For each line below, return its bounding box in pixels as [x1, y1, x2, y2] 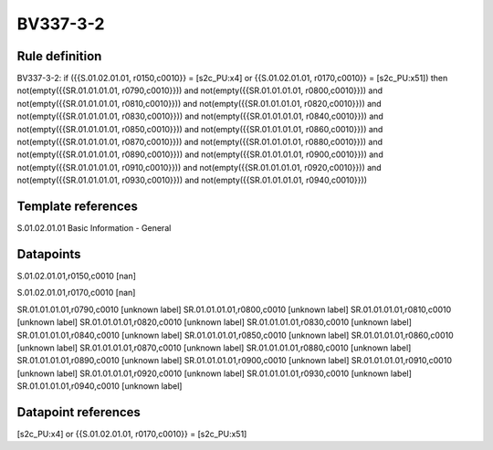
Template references [16, 199, 139, 214]
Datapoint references [16, 404, 142, 420]
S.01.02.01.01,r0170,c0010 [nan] [16, 288, 136, 298]
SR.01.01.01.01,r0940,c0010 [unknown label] [16, 381, 183, 392]
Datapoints [16, 246, 81, 262]
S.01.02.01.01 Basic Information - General [16, 223, 172, 234]
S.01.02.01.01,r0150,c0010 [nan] [16, 270, 137, 281]
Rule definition [16, 48, 102, 64]
